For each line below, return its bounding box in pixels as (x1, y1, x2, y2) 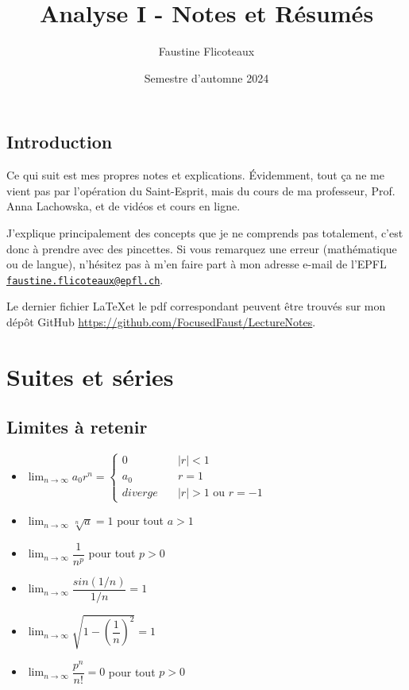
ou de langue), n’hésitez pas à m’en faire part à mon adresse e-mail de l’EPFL (6, 256, 387, 272)
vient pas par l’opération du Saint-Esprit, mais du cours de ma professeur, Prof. (6, 182, 395, 199)
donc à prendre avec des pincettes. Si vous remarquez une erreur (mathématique (6, 240, 397, 256)
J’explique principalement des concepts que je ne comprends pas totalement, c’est (6, 224, 403, 241)
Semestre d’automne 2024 (144, 69, 269, 86)
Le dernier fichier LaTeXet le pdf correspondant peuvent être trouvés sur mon (6, 298, 386, 314)
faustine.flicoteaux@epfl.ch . (6, 271, 164, 287)
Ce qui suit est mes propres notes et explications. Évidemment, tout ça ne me (6, 167, 384, 183)
